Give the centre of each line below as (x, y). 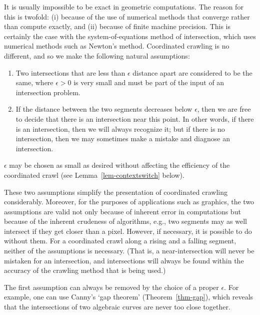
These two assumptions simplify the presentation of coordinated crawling (116, 192)
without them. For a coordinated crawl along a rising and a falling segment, (120, 241)
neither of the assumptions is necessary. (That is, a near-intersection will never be (129, 251)
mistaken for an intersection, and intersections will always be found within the (124, 260)
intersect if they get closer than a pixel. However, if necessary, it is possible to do (128, 231)
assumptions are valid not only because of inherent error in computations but (122, 211)
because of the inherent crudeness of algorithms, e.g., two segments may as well (125, 221)
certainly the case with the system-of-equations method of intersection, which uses (130, 36)
